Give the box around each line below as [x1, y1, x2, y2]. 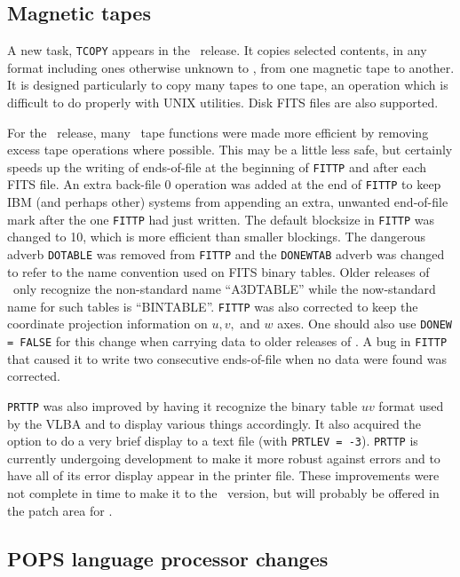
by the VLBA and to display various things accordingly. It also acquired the [7, 414, 421, 432]
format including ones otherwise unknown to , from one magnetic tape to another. [7, 58, 455, 76]
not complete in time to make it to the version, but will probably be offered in [7, 484, 440, 502]
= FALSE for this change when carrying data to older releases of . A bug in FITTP [7, 332, 448, 351]
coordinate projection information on [7, 314, 208, 333]
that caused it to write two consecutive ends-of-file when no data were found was [7, 349, 447, 368]
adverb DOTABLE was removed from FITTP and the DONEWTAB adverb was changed [7, 244, 445, 263]
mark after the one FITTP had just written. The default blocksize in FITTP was [7, 209, 435, 228]
